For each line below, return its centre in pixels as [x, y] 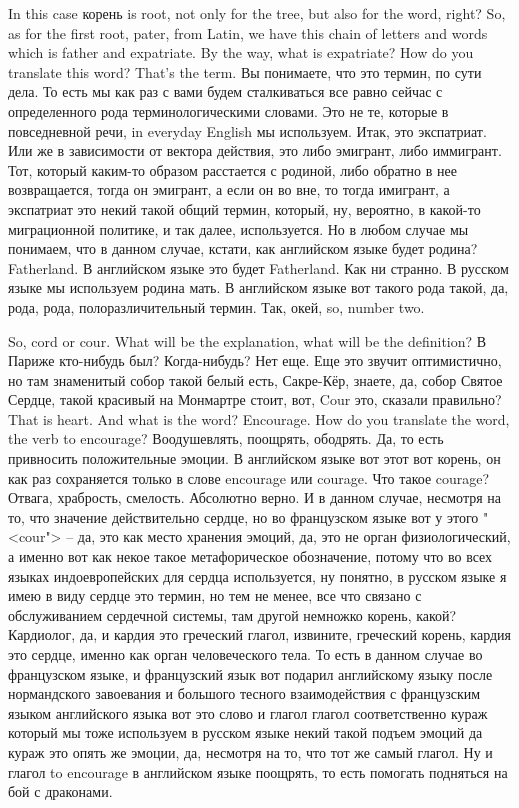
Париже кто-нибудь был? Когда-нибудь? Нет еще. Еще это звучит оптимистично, [255, 360]
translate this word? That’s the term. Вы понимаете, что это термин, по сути [245, 71]
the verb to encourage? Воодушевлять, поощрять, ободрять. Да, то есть [226, 438]
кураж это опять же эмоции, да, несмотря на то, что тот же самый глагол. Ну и [250, 751]
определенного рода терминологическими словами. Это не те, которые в [228, 110]
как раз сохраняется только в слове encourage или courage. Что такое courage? [249, 477]
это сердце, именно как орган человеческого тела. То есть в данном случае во [245, 654]
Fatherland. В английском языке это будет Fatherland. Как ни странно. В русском [258, 267]
